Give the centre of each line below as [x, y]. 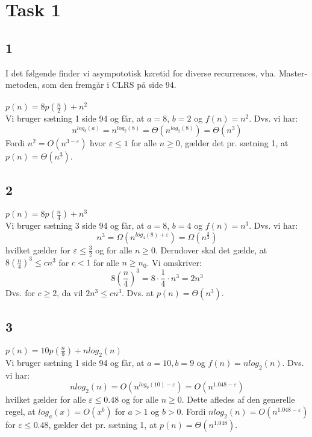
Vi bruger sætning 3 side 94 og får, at [75, 225]
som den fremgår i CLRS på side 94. [109, 85]
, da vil [70, 292]
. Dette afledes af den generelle [238, 399]
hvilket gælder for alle [46, 399]
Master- [293, 73]
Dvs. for [20, 292]
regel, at [20, 411]
